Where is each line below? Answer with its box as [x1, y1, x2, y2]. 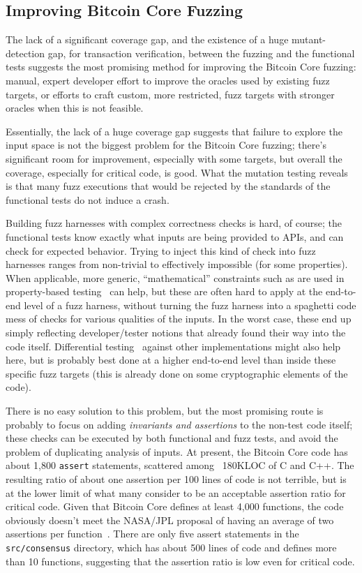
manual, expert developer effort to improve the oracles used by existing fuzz [6, 73, 330, 87]
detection [6, 45, 45, 60]
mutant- [292, 32, 326, 47]
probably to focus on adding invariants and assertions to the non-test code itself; [6, 417, 353, 431]
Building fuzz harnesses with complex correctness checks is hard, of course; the [6, 216, 342, 230]
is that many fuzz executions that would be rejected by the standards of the [6, 179, 331, 193]
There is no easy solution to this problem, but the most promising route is [6, 403, 324, 418]
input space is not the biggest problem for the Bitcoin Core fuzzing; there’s [6, 137, 326, 152]
